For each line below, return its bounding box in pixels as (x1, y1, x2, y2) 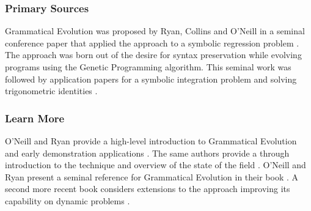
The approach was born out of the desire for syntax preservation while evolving (5, 48, 302, 61)
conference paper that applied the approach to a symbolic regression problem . (5, 36, 299, 49)
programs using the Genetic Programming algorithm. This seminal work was (5, 61, 291, 73)
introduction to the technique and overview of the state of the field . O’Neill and (5, 158, 306, 171)
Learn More (5, 110, 65, 125)
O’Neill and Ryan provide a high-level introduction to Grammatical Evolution (5, 135, 297, 147)
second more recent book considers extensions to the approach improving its (5, 182, 290, 195)
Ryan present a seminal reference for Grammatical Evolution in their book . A (5, 170, 298, 183)
